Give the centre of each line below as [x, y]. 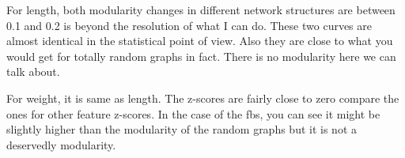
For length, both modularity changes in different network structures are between [201, 9]
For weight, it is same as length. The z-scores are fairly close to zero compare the [203, 98]
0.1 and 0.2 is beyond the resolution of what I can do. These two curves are [189, 25]
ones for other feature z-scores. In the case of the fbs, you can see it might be [193, 113]
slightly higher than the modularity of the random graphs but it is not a [182, 129]
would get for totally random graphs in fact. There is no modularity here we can [201, 56]
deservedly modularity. [61, 144]
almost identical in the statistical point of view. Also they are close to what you [200, 41]
